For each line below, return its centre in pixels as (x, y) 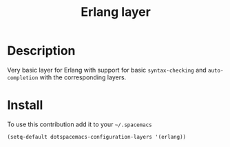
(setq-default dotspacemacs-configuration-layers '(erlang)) (97, 137)
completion (23, 78)
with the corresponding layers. (83, 77)
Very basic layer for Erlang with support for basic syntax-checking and (107, 70)
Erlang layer (116, 12)
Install (25, 105)
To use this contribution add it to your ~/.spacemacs (80, 124)
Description (41, 51)
